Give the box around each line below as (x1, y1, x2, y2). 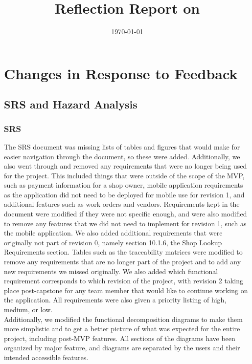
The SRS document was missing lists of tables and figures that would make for (4, 141, 240, 151)
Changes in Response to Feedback (4, 63, 238, 83)
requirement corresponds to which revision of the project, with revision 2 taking (4, 276, 244, 286)
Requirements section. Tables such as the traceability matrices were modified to (4, 247, 243, 257)
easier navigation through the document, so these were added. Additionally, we (4, 151, 240, 161)
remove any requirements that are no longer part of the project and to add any (4, 257, 241, 267)
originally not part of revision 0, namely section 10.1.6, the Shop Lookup (4, 237, 222, 247)
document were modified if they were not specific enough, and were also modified (4, 209, 247, 219)
